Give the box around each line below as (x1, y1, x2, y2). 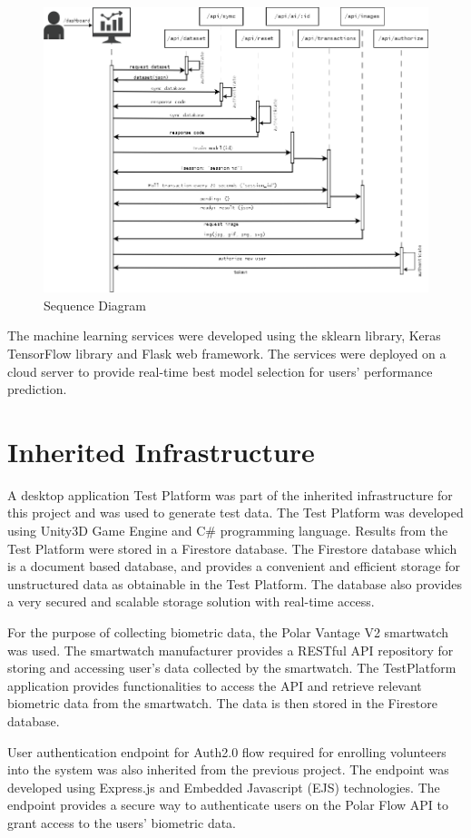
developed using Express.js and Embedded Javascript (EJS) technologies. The (7, 777, 440, 796)
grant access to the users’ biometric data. (7, 813, 236, 832)
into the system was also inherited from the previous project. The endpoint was (7, 760, 449, 779)
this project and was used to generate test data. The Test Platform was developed (7, 503, 464, 522)
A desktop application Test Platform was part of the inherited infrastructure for (7, 485, 453, 504)
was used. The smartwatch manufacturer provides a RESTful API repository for (7, 640, 454, 659)
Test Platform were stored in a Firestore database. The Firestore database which (7, 538, 457, 557)
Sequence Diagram (44, 295, 147, 314)
